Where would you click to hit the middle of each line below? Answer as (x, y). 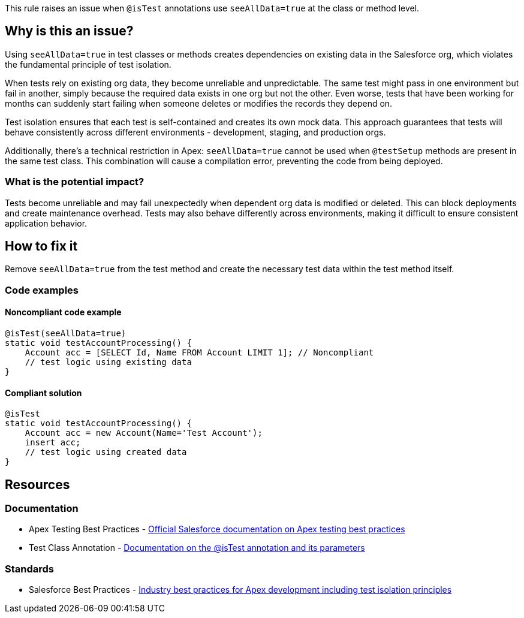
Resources (37, 484)
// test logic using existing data (108, 362)
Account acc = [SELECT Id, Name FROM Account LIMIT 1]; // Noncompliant (199, 353)
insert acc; (53, 443)
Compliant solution (43, 393)
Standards (30, 569)
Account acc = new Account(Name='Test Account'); (144, 433)
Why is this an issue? (69, 31)
